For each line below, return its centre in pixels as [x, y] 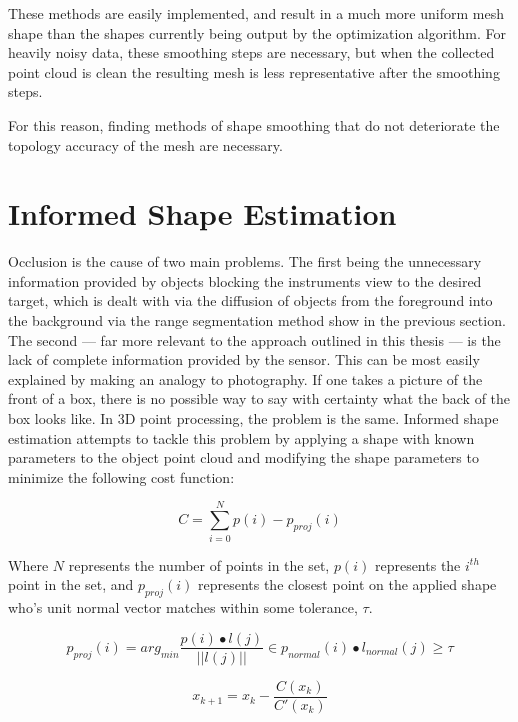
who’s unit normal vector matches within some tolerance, [183, 606]
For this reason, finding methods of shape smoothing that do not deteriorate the [254, 124]
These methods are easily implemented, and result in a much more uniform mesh [256, 13]
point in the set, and [71, 584]
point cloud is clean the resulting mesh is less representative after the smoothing [254, 71]
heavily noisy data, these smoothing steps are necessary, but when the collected [251, 52]
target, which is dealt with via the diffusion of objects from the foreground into [250, 300]
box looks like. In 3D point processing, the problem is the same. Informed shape [253, 418]
